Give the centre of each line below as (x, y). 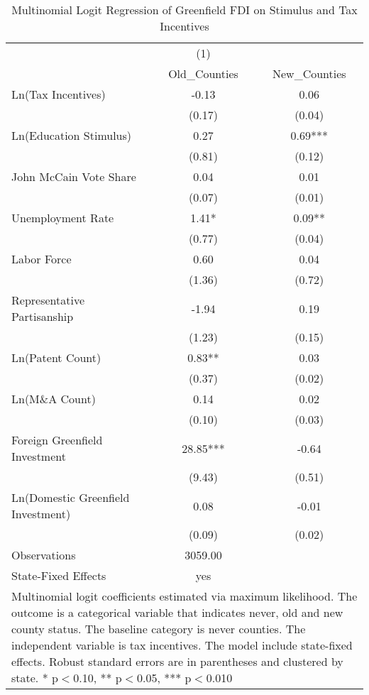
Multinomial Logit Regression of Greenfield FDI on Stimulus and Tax (184, 10)
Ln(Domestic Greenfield (71, 497)
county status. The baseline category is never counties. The (159, 629)
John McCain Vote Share (74, 176)
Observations (44, 555)
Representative (48, 300)
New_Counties (309, 73)
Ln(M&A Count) (54, 399)
